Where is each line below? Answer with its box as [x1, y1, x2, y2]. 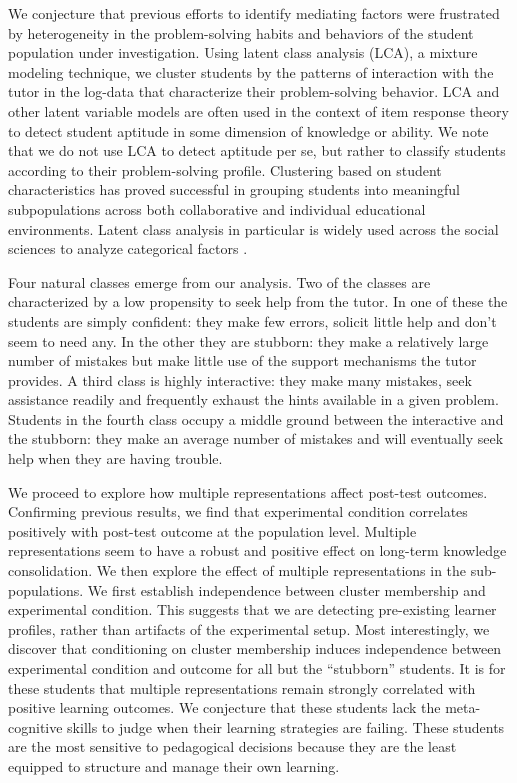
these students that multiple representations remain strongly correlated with [8, 677, 476, 698]
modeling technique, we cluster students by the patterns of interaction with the [8, 61, 494, 82]
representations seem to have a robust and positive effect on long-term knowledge [8, 540, 507, 561]
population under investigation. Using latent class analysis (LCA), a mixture [8, 42, 478, 63]
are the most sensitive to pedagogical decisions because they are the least [8, 736, 457, 757]
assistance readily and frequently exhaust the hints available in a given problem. [8, 389, 499, 410]
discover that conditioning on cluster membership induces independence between [8, 638, 502, 659]
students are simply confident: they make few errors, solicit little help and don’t [8, 310, 497, 331]
